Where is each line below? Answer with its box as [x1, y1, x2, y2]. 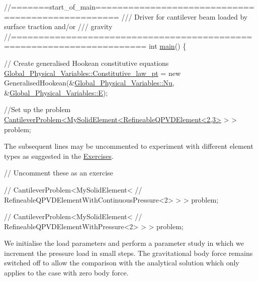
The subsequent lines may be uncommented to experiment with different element [4, 141, 253, 151]
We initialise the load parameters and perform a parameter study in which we [4, 238, 244, 248]
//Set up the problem [4, 104, 71, 115]
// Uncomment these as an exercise [4, 167, 113, 178]
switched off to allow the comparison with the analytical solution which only [4, 257, 239, 268]
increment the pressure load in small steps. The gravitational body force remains [4, 247, 253, 258]
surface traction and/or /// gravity [4, 21, 113, 32]
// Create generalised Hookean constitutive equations [4, 57, 169, 68]
